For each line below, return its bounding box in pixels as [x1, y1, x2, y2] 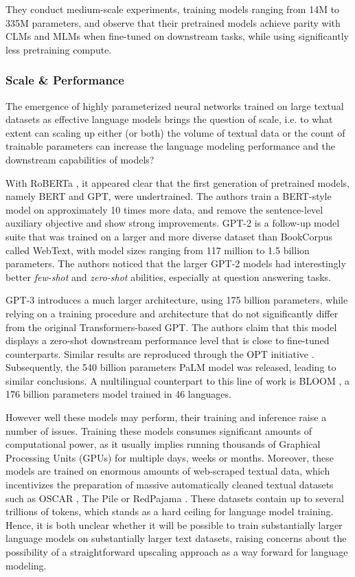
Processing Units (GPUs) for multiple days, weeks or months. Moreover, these [5, 450, 334, 464]
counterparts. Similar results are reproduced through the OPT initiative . [5, 346, 314, 361]
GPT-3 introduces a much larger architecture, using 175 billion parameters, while [5, 293, 348, 307]
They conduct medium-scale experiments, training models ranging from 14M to [5, 2, 340, 16]
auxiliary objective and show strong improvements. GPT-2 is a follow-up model [5, 216, 340, 230]
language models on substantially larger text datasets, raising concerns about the [5, 531, 347, 545]
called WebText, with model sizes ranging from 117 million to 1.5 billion [5, 242, 310, 257]
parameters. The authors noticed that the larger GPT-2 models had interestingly [5, 256, 346, 271]
